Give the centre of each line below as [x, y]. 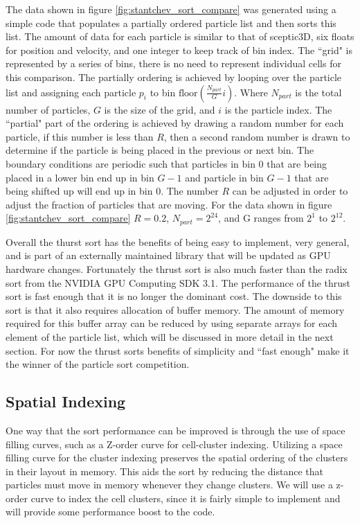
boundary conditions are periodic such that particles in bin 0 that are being [166, 163]
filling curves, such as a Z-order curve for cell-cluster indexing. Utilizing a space [174, 444]
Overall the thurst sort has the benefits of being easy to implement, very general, [178, 241]
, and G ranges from [261, 218]
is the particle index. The [278, 109]
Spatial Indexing [66, 401]
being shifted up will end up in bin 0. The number [112, 191]
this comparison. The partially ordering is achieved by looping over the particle [174, 77]
